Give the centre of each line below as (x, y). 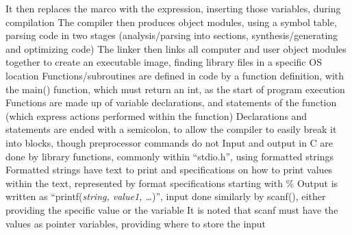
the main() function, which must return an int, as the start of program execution (175, 89)
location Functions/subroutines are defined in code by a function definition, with (175, 75)
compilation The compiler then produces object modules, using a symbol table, (171, 22)
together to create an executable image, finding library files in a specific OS (164, 62)
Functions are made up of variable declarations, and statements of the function (171, 102)
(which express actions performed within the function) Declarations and (156, 115)
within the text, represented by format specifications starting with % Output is (172, 183)
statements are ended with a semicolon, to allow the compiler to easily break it (171, 129)
